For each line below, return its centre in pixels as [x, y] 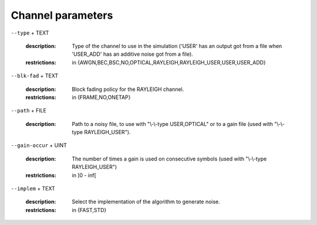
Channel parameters [62, 15]
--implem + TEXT [33, 189]
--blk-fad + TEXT [35, 76]
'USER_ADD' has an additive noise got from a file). [132, 54]
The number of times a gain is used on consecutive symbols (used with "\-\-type [169, 159]
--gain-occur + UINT [39, 145]
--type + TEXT [30, 33]
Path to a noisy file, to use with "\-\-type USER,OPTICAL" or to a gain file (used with [172, 124]
